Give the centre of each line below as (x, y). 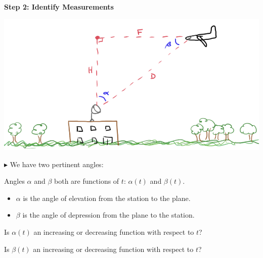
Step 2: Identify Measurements (59, 7)
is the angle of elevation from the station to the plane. (107, 198)
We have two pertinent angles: (57, 164)
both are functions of (87, 181)
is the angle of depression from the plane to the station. (108, 215)
